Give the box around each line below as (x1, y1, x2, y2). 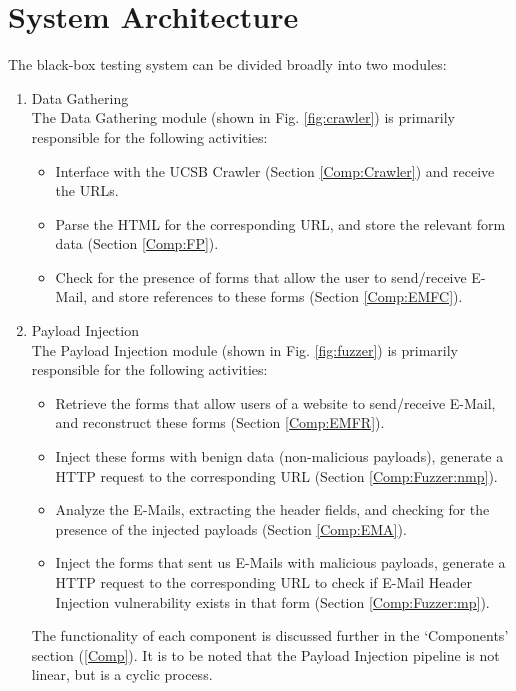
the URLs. (55, 180, 119, 201)
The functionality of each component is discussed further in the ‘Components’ (31, 625, 509, 646)
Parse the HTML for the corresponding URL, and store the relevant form (55, 213, 506, 234)
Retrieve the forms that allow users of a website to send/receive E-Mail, (55, 392, 496, 413)
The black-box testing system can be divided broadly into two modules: (8, 54, 447, 75)
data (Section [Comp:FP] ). (55, 233, 219, 254)
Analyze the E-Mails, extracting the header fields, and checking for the (55, 499, 490, 520)
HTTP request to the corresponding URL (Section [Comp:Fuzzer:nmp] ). (55, 465, 498, 486)
